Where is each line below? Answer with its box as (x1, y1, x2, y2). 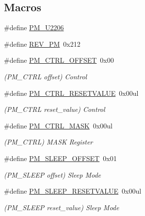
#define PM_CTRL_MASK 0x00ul (4, 120, 113, 130)
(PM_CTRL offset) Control (4, 71, 87, 81)
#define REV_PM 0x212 (4, 38, 81, 49)
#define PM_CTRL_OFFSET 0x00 (4, 55, 114, 65)
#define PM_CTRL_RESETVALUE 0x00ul (4, 88, 139, 98)
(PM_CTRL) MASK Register (4, 137, 93, 147)
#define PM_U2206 (4, 22, 64, 33)
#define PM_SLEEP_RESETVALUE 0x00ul (4, 186, 142, 196)
